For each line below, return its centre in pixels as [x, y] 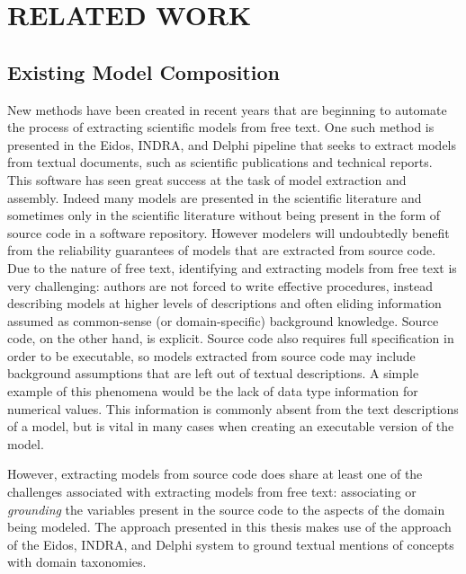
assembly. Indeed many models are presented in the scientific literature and [215, 197]
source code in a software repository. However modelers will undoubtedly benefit [229, 232]
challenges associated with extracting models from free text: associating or [212, 492]
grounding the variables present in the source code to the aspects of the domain [226, 509]
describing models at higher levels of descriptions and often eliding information [224, 303]
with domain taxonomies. [77, 562]
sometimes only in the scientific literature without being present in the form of [224, 215]
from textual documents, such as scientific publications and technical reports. [220, 162]
